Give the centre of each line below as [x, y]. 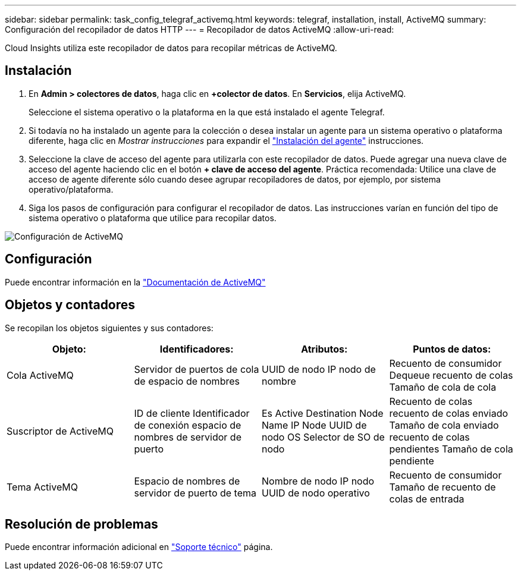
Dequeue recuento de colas [451, 375]
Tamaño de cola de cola [443, 387]
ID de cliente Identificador [192, 413]
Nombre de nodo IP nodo [318, 481]
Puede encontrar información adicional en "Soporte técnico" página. [139, 547]
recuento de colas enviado [449, 413]
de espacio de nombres [187, 381]
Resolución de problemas [81, 524]
